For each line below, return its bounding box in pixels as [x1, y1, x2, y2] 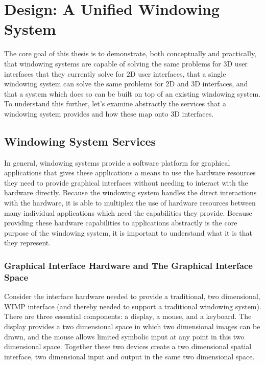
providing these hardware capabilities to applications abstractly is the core [4, 217, 237, 228]
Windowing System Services [4, 133, 156, 149]
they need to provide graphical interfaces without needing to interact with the [4, 177, 248, 188]
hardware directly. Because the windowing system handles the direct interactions [4, 187, 257, 198]
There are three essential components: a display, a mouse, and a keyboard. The [4, 311, 252, 322]
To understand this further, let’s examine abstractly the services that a [4, 98, 227, 109]
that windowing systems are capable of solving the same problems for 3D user [4, 58, 248, 69]
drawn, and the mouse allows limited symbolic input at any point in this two [4, 331, 245, 341]
